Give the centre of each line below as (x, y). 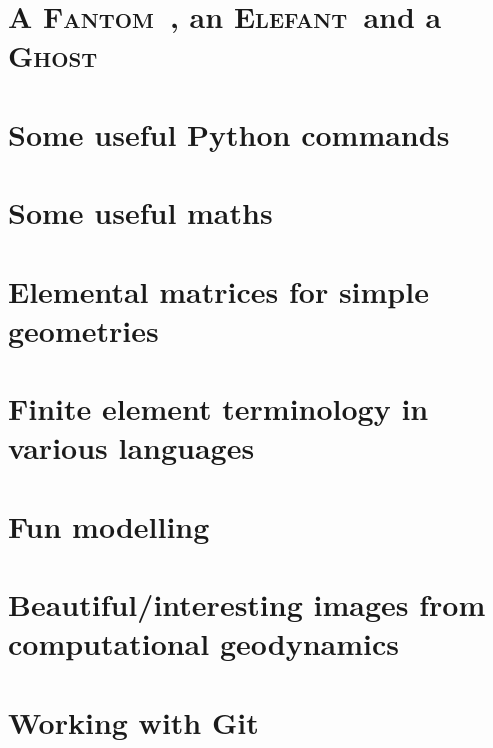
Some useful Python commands (229, 133)
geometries (83, 329)
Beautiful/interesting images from (247, 604)
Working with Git (133, 721)
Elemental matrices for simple (218, 290)
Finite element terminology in (218, 408)
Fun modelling (109, 525)
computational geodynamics (203, 643)
